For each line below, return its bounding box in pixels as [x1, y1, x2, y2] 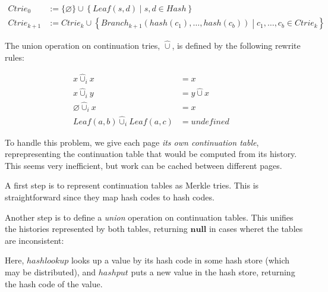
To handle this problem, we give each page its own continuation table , [5, 136, 259, 148]
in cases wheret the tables [209, 222, 303, 235]
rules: [5, 51, 24, 63]
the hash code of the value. [5, 277, 103, 290]
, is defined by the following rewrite [172, 39, 301, 52]
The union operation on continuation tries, [5, 39, 160, 52]
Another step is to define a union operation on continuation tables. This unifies [5, 211, 294, 223]
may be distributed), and [5, 265, 96, 278]
